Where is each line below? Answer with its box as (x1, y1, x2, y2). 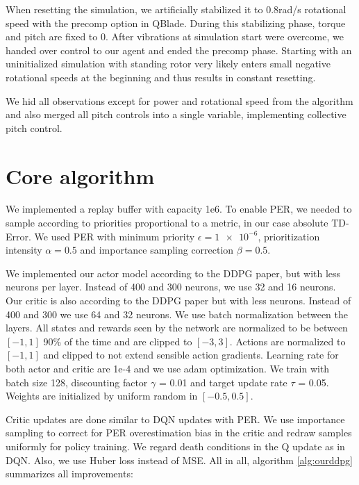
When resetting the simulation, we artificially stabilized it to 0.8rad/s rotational (6, 2, 347, 16)
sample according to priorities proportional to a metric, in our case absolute (6, 215, 328, 230)
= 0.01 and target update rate (158, 375, 287, 389)
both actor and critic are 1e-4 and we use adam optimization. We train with (6, 361, 330, 375)
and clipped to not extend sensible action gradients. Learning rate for (43, 347, 339, 362)
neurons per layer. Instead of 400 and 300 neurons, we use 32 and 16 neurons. (6, 279, 336, 294)
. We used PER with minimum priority (28, 229, 195, 243)
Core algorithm (6, 161, 155, 190)
